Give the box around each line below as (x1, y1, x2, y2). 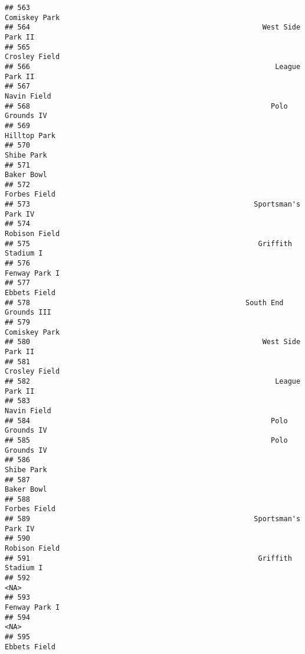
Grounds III (5, 308, 51, 317)
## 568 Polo (5, 102, 288, 110)
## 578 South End (5, 298, 284, 307)
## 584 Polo (5, 416, 288, 425)
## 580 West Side (5, 338, 301, 346)
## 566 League (5, 62, 301, 71)
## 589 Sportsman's (5, 515, 301, 524)
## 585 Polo (5, 436, 288, 444)
